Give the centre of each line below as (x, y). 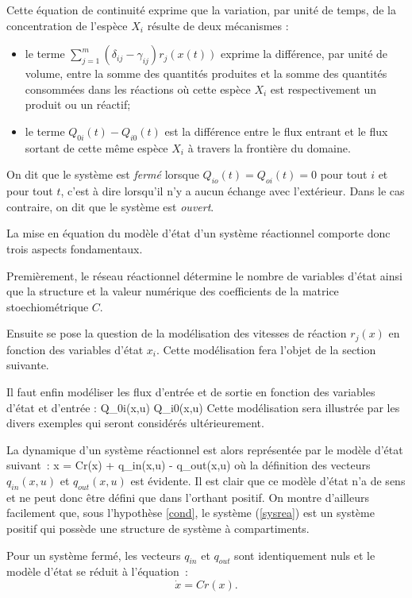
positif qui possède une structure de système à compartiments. (158, 528)
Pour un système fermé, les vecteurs (94, 555)
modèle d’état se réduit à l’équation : (97, 571)
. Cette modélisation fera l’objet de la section (266, 349)
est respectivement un (323, 89)
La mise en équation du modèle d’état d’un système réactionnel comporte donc (198, 233)
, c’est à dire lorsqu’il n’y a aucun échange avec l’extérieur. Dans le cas (233, 191)
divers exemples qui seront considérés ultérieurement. (135, 423)
